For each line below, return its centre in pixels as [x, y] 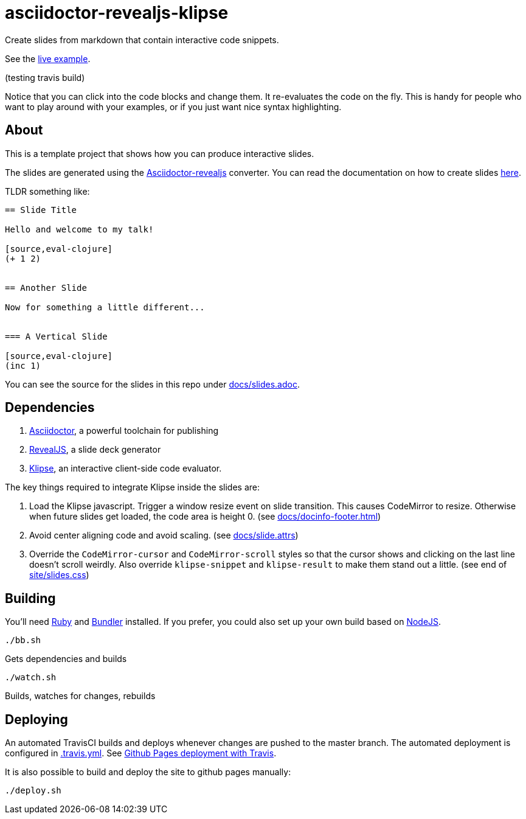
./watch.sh [31, 678]
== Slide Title [41, 210]
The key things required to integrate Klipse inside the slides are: [133, 487]
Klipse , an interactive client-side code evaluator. [126, 469]
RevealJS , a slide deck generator [95, 450]
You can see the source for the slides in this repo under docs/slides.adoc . [152, 384]
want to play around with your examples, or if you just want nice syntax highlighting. [173, 106]
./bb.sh [23, 640]
